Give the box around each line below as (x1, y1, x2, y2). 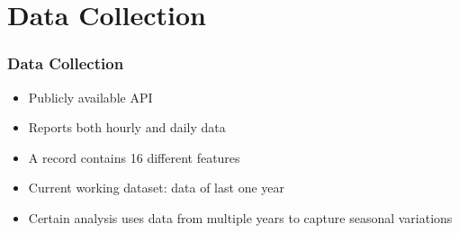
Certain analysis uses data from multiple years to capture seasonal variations (28, 208, 453, 227)
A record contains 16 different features (28, 148, 240, 166)
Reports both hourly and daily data (28, 118, 226, 137)
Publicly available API (28, 87, 153, 106)
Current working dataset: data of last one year (28, 178, 284, 197)
